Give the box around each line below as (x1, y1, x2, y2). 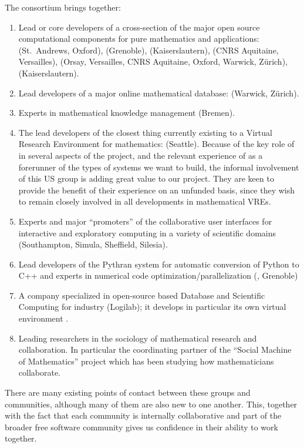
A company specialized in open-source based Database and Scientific (18, 289, 265, 301)
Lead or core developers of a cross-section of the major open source (18, 21, 260, 33)
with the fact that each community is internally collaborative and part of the (5, 409, 282, 422)
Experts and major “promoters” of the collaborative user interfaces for (18, 215, 272, 227)
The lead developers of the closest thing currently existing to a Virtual (18, 126, 272, 138)
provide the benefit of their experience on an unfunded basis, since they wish (18, 183, 295, 196)
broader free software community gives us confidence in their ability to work (5, 420, 278, 433)
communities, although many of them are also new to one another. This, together (5, 397, 298, 410)
